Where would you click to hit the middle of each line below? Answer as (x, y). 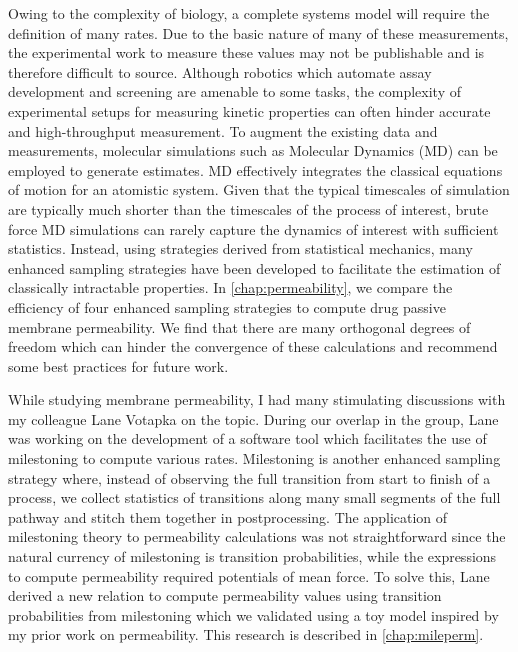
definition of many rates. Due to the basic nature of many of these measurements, (258, 32)
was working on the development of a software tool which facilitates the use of (247, 438)
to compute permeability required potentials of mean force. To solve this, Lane (249, 575)
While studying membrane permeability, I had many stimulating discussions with (257, 399)
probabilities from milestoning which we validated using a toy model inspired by (253, 614)
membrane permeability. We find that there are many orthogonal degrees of (239, 326)
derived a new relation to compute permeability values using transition (225, 595)
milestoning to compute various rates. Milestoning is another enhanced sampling (254, 458)
